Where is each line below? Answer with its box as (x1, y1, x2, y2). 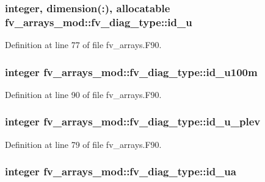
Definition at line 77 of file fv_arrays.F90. (5, 38, 162, 51)
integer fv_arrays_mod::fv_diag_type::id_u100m (5, 64, 258, 79)
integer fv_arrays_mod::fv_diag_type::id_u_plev (5, 114, 261, 129)
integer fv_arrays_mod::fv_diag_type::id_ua (5, 164, 236, 179)
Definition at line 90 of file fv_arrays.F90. (5, 88, 162, 100)
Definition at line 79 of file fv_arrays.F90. (5, 138, 162, 150)
